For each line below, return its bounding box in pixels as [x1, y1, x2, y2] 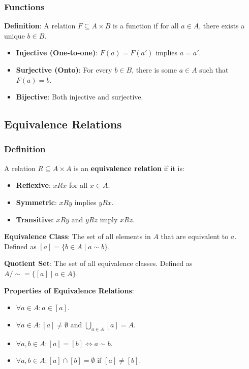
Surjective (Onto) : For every [16, 64, 112, 75]
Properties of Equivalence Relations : [4, 285, 134, 295]
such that [199, 64, 229, 75]
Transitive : [16, 214, 54, 224]
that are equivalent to [161, 231, 229, 242]
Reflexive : [16, 180, 51, 190]
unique [4, 30, 25, 41]
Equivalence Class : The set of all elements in [4, 231, 151, 242]
